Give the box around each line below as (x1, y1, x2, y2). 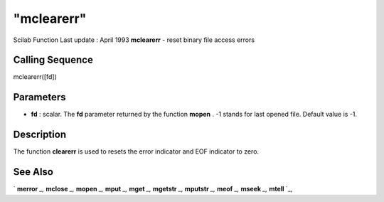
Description (13, 129, 67, 141)
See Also (13, 166, 53, 178)
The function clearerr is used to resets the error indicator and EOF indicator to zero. (13, 147, 260, 156)
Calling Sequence (13, 54, 94, 66)
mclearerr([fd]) (13, 73, 57, 81)
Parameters (13, 91, 66, 103)
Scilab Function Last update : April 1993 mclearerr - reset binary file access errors (13, 36, 255, 44)
